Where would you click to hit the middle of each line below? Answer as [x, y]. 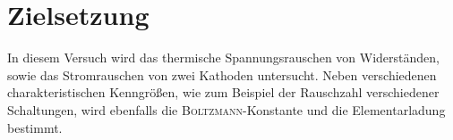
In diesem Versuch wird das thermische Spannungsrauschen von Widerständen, [223, 58]
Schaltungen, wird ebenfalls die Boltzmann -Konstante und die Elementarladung [226, 109]
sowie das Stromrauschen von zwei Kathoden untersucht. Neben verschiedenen [222, 74]
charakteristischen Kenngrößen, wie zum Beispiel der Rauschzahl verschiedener [223, 92]
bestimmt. [35, 127]
